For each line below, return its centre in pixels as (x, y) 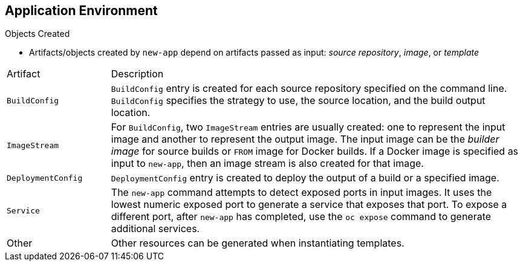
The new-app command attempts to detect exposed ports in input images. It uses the (301, 193)
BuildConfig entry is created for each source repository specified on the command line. (309, 89)
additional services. (155, 229)
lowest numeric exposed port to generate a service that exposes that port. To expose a (309, 205)
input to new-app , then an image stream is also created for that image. (267, 164)
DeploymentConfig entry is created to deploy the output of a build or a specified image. (305, 178)
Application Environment (81, 11)
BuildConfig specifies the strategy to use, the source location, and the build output (298, 101)
